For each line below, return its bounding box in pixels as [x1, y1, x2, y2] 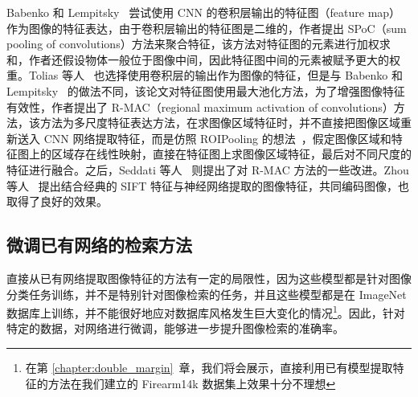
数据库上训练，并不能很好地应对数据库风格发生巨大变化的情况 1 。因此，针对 [6, 302, 405, 321]
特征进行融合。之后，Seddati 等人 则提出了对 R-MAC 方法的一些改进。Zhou [6, 161, 409, 178]
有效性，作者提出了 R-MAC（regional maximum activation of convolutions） [6, 98, 394, 115]
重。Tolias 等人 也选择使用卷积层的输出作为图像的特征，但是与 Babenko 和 [6, 67, 403, 84]
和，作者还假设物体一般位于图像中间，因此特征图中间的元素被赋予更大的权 [6, 51, 400, 68]
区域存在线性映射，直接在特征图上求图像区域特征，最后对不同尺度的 [51, 145, 412, 162]
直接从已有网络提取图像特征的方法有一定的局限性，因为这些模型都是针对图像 [6, 269, 412, 286]
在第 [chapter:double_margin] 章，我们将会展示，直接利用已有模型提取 [25, 358, 393, 375]
